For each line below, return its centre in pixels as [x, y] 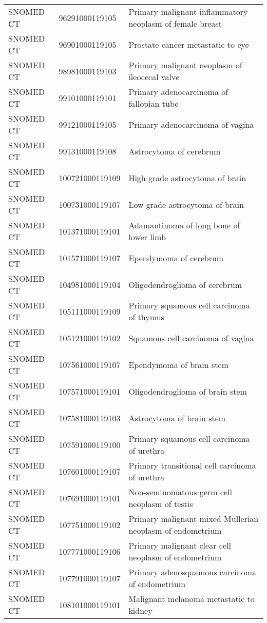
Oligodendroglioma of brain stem [188, 391]
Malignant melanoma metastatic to [192, 599]
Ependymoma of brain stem [178, 364]
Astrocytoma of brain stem [177, 418]
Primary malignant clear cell [180, 545]
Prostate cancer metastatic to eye [189, 44]
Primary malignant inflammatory [188, 12]
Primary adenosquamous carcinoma [192, 572]
